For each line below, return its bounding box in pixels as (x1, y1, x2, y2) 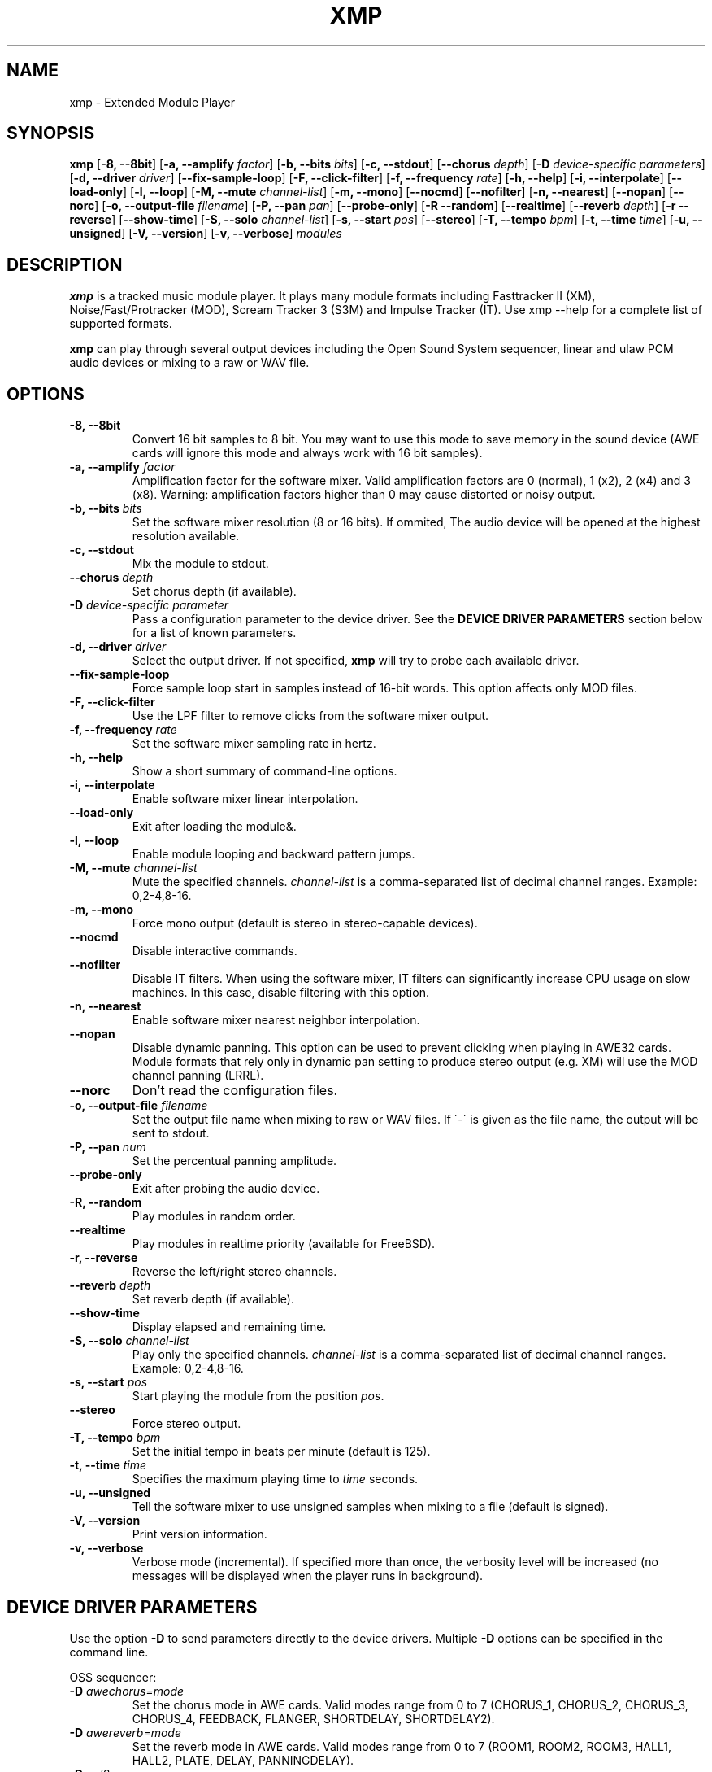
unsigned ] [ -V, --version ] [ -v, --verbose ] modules (69, 226, 342, 241)
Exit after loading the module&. (132, 819, 297, 834)
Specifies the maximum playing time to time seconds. (132, 1472, 419, 1486)
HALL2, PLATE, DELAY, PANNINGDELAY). (132, 1752, 354, 1767)
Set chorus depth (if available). (132, 584, 297, 599)
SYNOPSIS (7, 123, 95, 144)
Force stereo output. (132, 1416, 241, 1431)
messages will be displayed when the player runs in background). (132, 1569, 484, 1583)
